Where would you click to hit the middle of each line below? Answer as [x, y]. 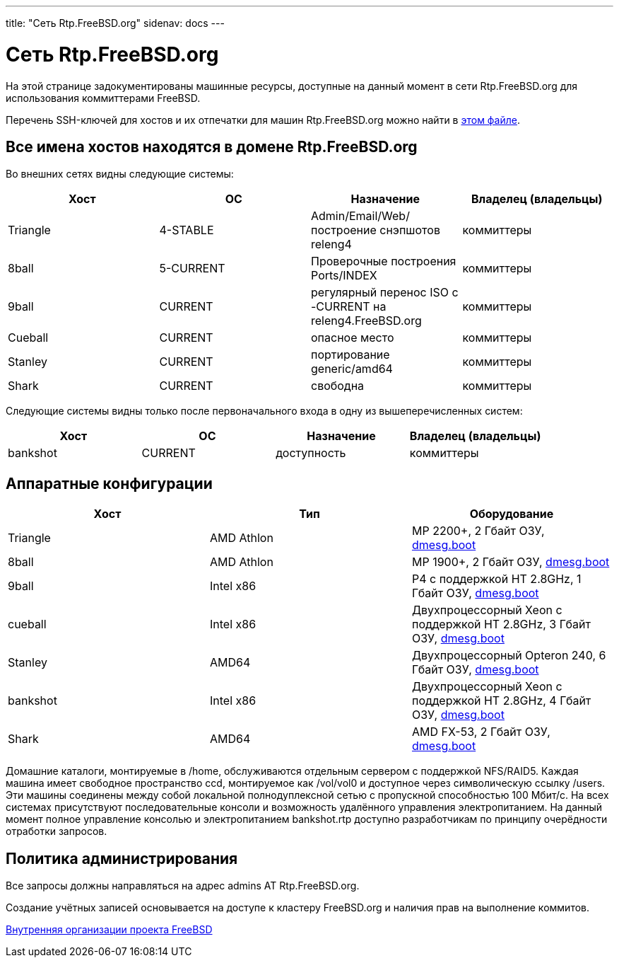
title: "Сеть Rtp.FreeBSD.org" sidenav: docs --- [115, 23]
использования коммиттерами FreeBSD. [103, 98]
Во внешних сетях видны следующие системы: [120, 174]
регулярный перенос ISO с [385, 293]
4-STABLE [187, 230]
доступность [311, 453]
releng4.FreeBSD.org [366, 321]
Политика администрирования [122, 858]
